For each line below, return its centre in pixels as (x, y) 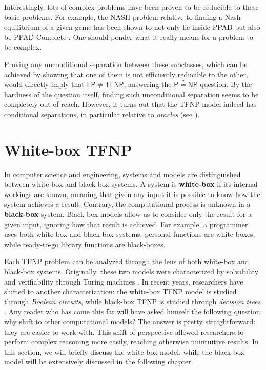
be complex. (23, 47)
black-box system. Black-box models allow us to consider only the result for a (128, 214)
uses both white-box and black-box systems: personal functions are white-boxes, (130, 234)
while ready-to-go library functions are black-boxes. (85, 244)
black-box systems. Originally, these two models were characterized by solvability (131, 271)
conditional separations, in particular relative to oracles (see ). (102, 114)
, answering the (148, 84)
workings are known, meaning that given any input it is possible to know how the (132, 194)
